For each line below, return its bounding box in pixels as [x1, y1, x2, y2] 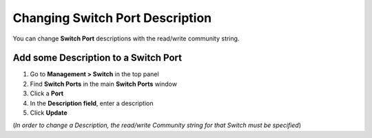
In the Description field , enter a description [30, 99, 154, 107]
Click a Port [30, 89, 64, 97]
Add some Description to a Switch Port [12, 52, 183, 64]
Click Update [30, 108, 68, 117]
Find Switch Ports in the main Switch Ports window [30, 80, 177, 88]
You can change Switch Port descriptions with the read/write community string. [12, 34, 240, 43]
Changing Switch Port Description [12, 10, 212, 25]
